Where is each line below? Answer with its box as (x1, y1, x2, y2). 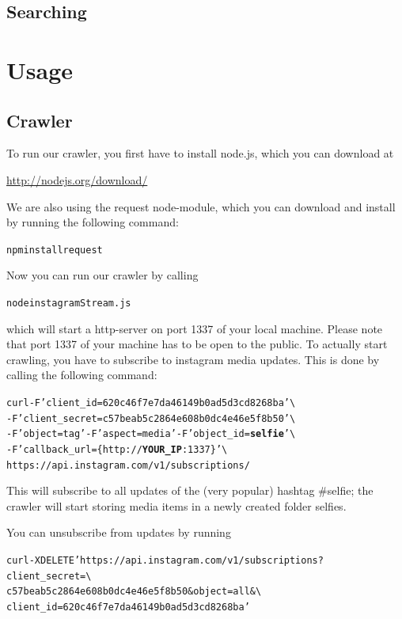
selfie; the (327, 482, 374, 499)
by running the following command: (6, 214, 179, 230)
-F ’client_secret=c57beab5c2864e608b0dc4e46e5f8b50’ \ (6, 412, 296, 424)
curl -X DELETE (6, 555, 74, 567)
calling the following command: (6, 366, 157, 383)
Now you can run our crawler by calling (6, 267, 199, 283)
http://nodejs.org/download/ (6, 171, 148, 188)
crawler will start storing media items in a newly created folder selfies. (6, 497, 347, 514)
